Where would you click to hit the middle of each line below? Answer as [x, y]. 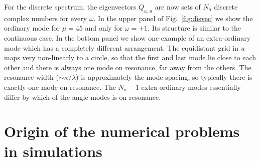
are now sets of [178, 7]
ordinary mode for [32, 28]
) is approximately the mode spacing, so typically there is [164, 77]
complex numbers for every [46, 18]
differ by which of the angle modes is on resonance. [83, 97]
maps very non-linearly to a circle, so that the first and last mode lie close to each [130, 57]
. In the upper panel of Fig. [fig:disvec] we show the [173, 18]
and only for [104, 28]
